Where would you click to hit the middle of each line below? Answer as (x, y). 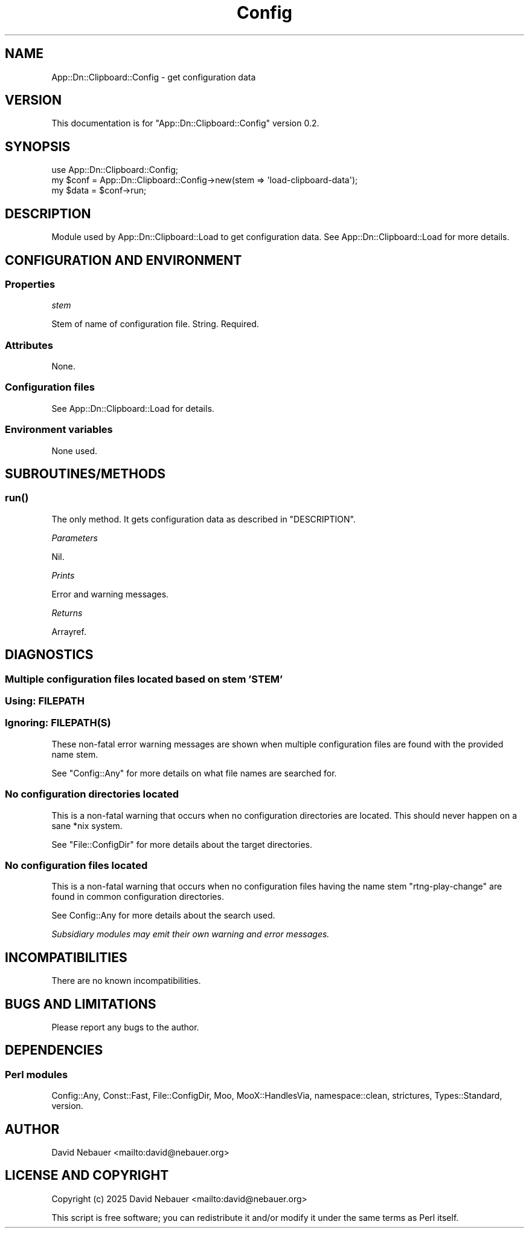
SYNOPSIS (38, 146)
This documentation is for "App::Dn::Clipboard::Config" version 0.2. (185, 123)
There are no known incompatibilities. (126, 981)
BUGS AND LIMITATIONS (81, 1004)
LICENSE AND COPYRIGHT (87, 1176)
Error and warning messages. (110, 594)
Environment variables (59, 430)
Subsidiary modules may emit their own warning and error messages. (191, 934)
